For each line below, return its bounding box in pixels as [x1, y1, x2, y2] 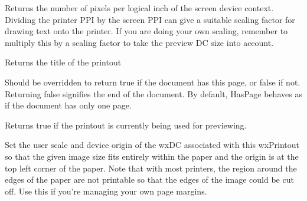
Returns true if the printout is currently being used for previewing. [5, 118, 247, 131]
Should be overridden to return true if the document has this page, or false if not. [5, 75, 301, 88]
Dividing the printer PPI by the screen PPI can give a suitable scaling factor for [5, 13, 295, 25]
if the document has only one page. [5, 99, 132, 111]
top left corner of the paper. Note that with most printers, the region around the [5, 162, 297, 174]
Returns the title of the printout [5, 56, 122, 68]
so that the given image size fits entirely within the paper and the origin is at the [5, 150, 299, 162]
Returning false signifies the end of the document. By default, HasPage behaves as [5, 87, 302, 100]
